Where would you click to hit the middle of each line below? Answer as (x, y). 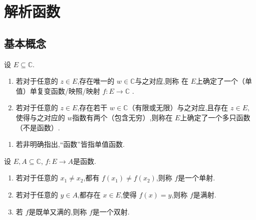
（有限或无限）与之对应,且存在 (178, 107)
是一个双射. (111, 211)
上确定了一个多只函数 (215, 117)
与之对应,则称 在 (162, 81)
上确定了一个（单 (224, 81)
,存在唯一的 (96, 81)
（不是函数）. (38, 127)
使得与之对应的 (40, 117)
